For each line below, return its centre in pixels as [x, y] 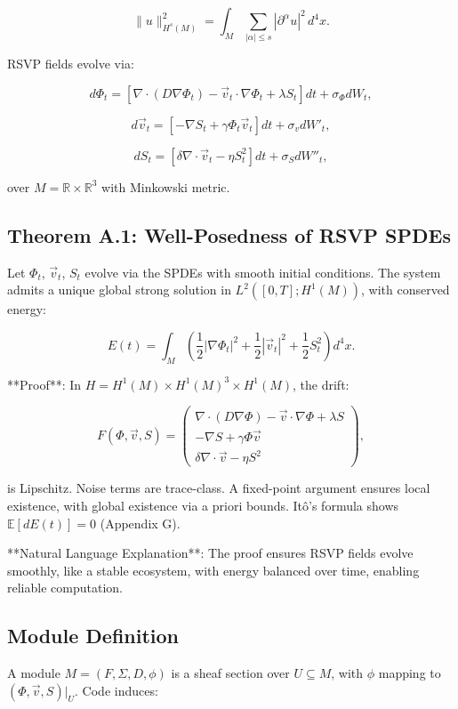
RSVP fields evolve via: [71, 64]
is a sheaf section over [230, 673]
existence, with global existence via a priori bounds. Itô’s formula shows [203, 505]
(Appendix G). [140, 523]
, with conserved [405, 290]
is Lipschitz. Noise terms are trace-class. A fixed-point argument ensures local [219, 488]
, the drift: [321, 384]
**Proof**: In [44, 384]
